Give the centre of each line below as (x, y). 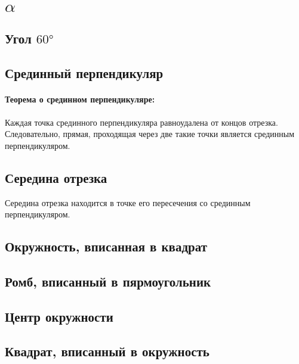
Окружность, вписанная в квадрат (106, 246)
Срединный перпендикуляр (84, 73)
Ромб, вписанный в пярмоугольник (108, 281)
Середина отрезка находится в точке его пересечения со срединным (128, 202)
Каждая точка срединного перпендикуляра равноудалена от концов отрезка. (141, 122)
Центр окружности (59, 316)
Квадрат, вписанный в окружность (107, 351)
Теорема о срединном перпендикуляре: (80, 99)
